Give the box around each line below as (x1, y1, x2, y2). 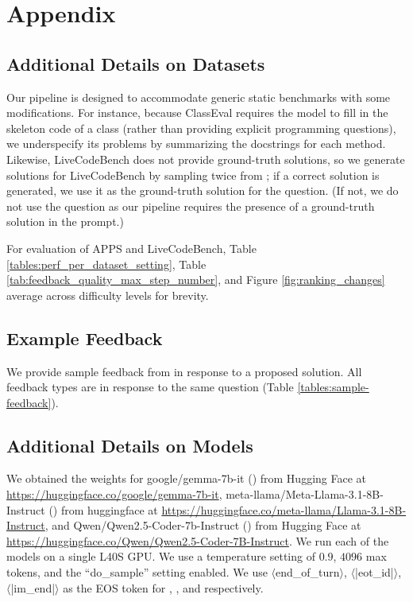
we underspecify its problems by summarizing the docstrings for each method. (6, 135, 386, 152)
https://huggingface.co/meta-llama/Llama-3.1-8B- (161, 501, 407, 518)
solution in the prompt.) (6, 213, 124, 230)
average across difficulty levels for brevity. (6, 286, 209, 303)
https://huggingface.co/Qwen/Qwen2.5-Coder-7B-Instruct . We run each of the (6, 532, 389, 549)
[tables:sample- (297, 379, 369, 395)
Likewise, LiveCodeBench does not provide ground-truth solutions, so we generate (6, 150, 405, 167)
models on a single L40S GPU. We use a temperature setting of (6, 548, 315, 565)
